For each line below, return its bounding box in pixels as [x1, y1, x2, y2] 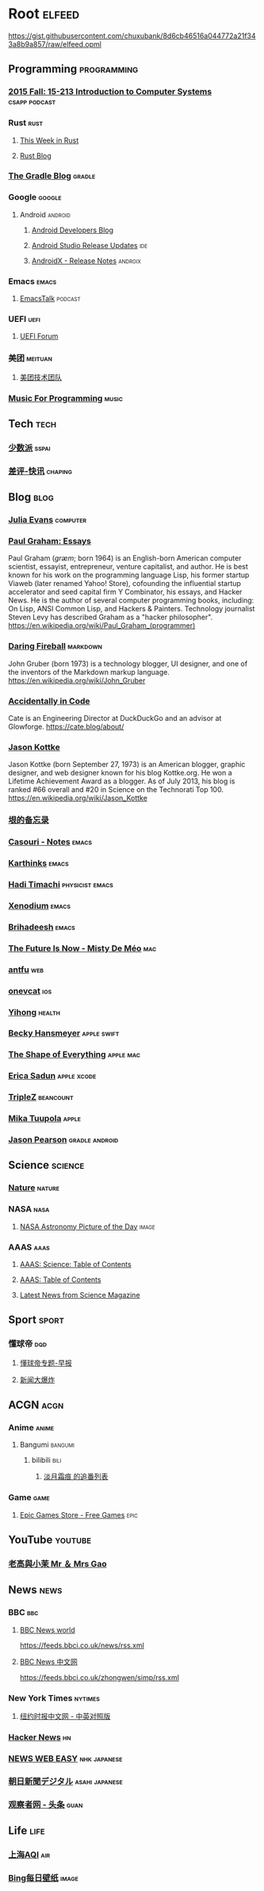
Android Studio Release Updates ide [31, 240, 148, 250]
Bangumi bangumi [19, 1440, 75, 1449]
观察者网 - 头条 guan [8, 1799, 83, 1810]
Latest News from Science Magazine [19, 1290, 140, 1300]
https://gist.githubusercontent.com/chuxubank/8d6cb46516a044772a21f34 [8, 31, 256, 40]
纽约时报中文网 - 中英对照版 [19, 1711, 111, 1721]
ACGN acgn [8, 1399, 64, 1412]
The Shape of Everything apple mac [8, 1049, 141, 1060]
